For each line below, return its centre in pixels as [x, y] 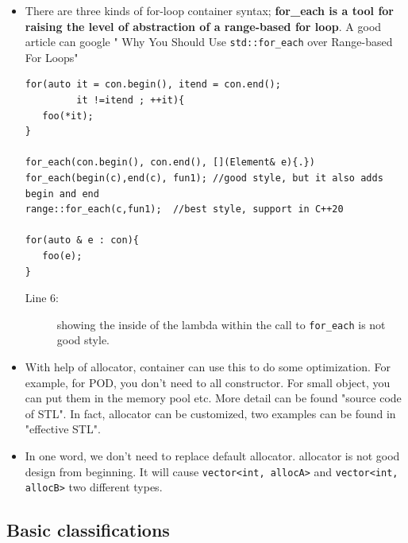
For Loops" [52, 57]
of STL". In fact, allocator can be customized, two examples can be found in [210, 413]
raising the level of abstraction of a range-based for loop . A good [203, 26]
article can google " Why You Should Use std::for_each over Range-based [209, 42]
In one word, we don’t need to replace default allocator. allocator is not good [212, 455]
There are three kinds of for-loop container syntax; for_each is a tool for [209, 10]
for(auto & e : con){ [82, 240]
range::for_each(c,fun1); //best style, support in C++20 [184, 209]
